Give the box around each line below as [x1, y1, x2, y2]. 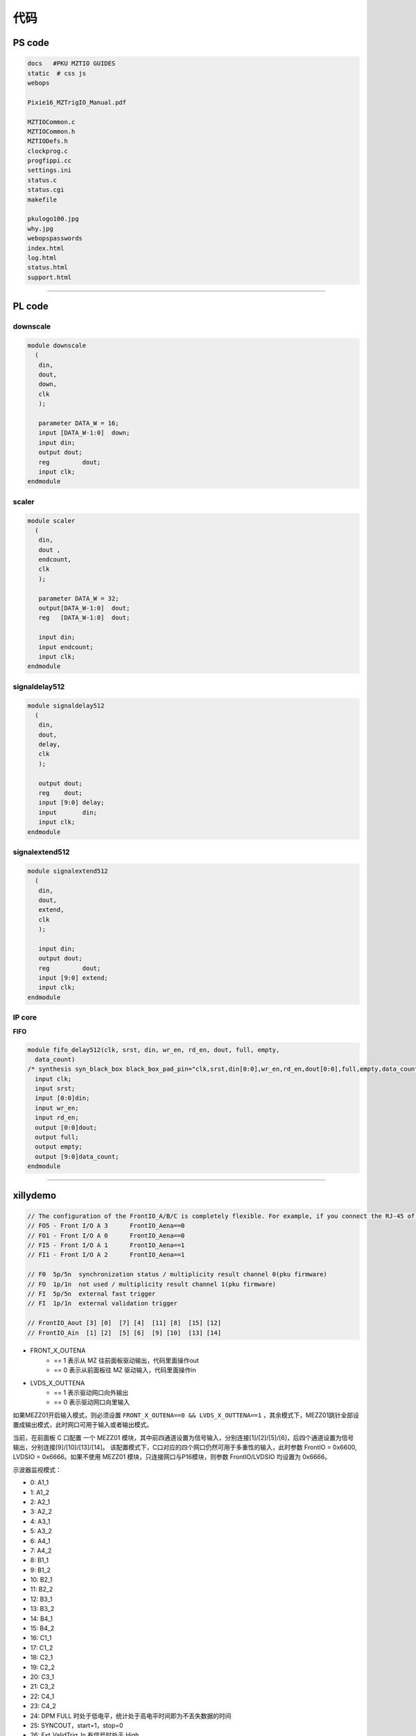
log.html [27, 253, 58, 262]
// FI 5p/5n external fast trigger [27, 1290, 156, 1298]
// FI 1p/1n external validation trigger [27, 1299, 178, 1308]
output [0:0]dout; [35, 1124, 97, 1131]
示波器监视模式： [12, 1465, 62, 1474]
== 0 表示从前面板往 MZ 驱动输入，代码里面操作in [53, 1366, 197, 1374]
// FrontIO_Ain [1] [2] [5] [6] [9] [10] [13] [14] [27, 1328, 222, 1337]
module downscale [27, 341, 87, 349]
